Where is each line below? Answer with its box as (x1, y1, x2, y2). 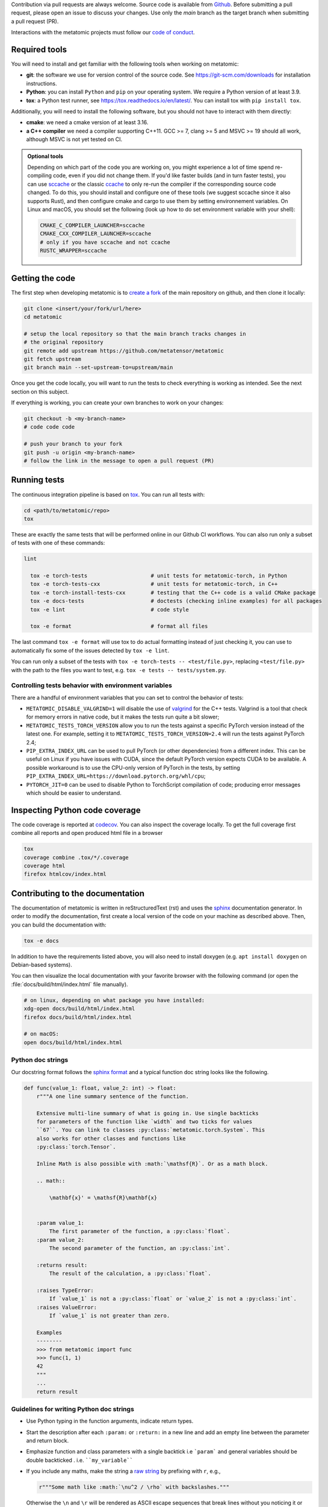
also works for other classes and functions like (36, 1135, 186, 1142)
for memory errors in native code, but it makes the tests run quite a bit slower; (26, 713, 220, 720)
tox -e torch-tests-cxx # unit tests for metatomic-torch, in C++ (30, 580, 278, 588)
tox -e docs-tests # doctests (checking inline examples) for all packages (30, 597, 322, 605)
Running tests (11, 475, 65, 485)
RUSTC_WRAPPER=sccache (40, 247, 107, 254)
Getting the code (11, 273, 75, 283)
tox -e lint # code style (30, 606, 189, 613)
